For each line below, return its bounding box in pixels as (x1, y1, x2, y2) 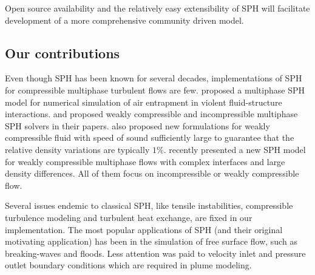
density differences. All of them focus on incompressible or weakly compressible (5, 167, 299, 180)
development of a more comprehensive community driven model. (5, 13, 244, 26)
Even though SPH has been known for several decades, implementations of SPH (5, 72, 302, 84)
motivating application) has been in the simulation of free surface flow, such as (5, 235, 297, 248)
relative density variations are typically (5, 143, 150, 155)
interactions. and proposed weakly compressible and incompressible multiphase (5, 107, 298, 120)
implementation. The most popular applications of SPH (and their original (5, 223, 283, 236)
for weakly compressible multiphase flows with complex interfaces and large (5, 155, 285, 168)
